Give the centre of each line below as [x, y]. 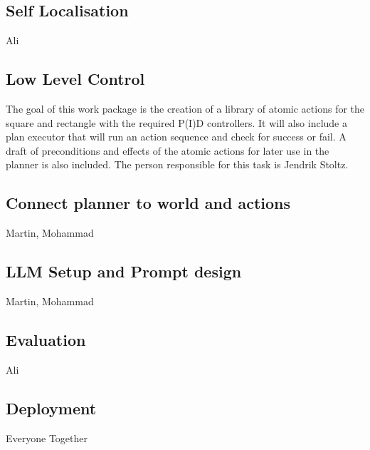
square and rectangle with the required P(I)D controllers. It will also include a [176, 122]
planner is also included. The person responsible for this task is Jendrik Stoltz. [177, 164]
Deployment [51, 408]
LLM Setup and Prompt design [124, 271]
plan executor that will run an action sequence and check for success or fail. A [176, 137]
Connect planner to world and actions [148, 203]
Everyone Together [47, 438]
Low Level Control [75, 79]
